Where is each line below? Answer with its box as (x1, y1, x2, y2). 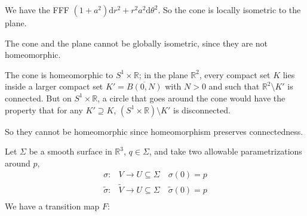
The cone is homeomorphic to (5, 68, 113, 81)
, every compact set (199, 68, 271, 81)
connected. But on (5, 91, 72, 104)
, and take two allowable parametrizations (149, 145, 302, 158)
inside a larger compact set (5, 80, 103, 92)
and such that (208, 80, 260, 92)
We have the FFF (5, 4, 69, 16)
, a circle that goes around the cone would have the (97, 91, 285, 104)
